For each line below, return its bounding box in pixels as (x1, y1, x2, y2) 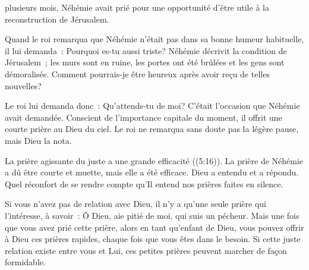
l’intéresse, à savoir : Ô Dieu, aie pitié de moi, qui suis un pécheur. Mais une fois (5, 209, 299, 221)
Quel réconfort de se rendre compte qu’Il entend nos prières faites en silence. (5, 177, 283, 190)
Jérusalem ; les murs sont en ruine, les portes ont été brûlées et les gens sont (5, 56, 285, 68)
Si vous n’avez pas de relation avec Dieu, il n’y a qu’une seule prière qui (5, 197, 266, 210)
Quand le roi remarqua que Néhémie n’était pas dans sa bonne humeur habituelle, (5, 33, 304, 45)
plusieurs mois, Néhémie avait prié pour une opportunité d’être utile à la (5, 1, 269, 13)
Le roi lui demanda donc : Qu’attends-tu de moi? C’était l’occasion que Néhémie (5, 99, 300, 112)
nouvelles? (5, 79, 42, 92)
